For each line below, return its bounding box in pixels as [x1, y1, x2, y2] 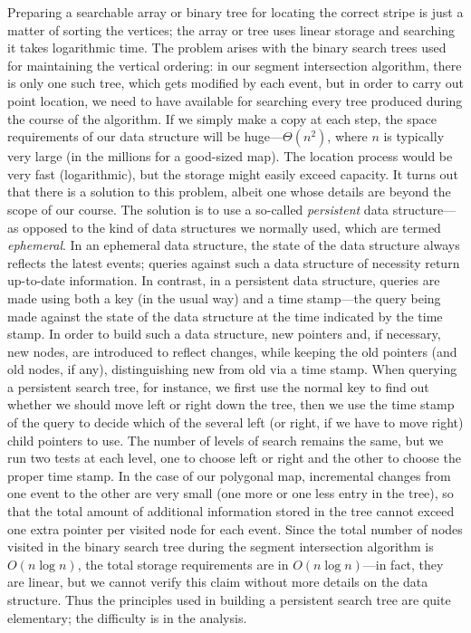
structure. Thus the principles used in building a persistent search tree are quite [7, 590, 451, 609]
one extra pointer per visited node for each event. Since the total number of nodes [7, 519, 463, 538]
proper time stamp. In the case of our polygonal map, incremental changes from [7, 465, 451, 484]
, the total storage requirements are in [77, 554, 289, 573]
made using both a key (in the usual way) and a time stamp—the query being [7, 288, 441, 307]
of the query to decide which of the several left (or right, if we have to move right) [7, 413, 464, 432]
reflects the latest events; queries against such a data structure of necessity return [7, 253, 460, 272]
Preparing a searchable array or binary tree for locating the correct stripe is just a [7, 3, 464, 21]
